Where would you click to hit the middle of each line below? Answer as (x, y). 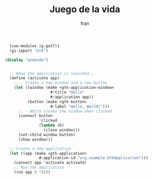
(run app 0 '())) (32, 172)
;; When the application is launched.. (52, 74)
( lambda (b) (52, 125)
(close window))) (62, 130)
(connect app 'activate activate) (50, 163)
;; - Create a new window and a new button (61, 83)
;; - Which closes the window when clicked (65, 111)
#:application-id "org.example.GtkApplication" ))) (94, 158)
